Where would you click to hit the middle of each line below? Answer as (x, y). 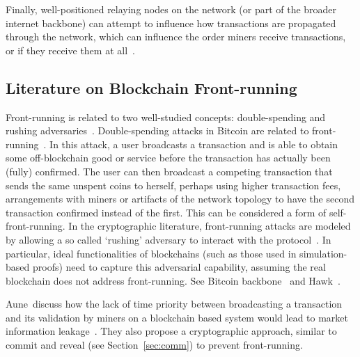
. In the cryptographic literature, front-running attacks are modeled (206, 226)
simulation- (323, 253)
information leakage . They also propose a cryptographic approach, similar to (171, 331)
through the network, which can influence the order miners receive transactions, (176, 37)
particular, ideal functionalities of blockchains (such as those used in (151, 253)
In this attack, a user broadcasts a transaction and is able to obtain (194, 144)
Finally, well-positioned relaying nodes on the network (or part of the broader (171, 9)
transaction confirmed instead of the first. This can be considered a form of (166, 212)
